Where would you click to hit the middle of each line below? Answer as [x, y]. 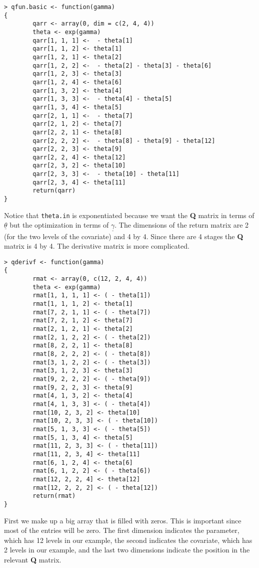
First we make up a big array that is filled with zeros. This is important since [123, 520]
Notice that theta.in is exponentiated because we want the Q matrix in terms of [129, 215]
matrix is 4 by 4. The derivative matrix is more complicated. [97, 246]
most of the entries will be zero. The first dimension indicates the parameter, [122, 530]
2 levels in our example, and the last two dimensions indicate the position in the [127, 550]
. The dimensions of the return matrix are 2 [182, 225]
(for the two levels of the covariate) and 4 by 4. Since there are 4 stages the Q [124, 236]
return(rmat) [54, 496]
